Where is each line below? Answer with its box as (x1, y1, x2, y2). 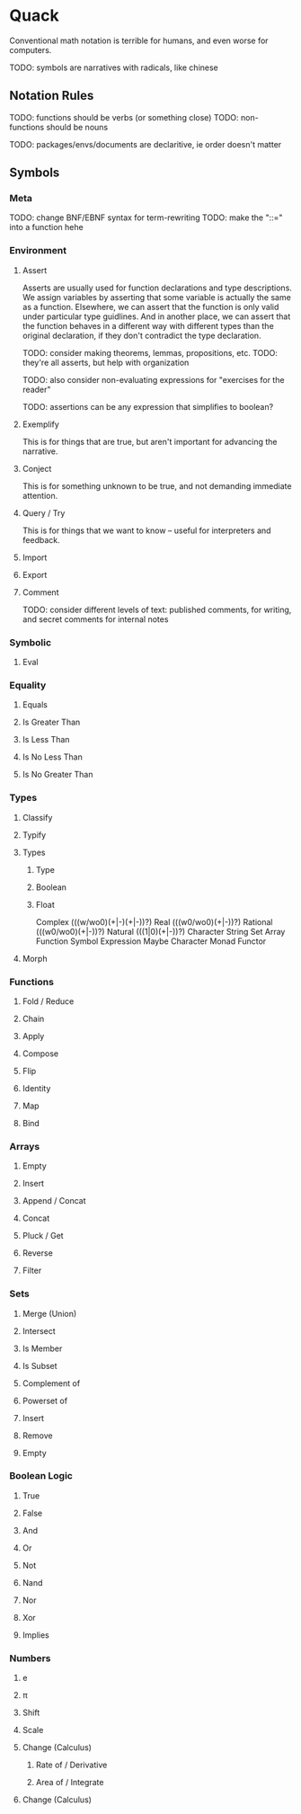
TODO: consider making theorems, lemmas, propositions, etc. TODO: (22, 347, 279, 358)
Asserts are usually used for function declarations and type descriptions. (22, 282, 292, 293)
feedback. (22, 534, 60, 545)
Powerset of (22, 1395, 68, 1406)
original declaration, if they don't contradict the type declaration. (22, 330, 262, 341)
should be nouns (46, 121, 109, 132)
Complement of (22, 1377, 81, 1389)
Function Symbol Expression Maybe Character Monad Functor (35, 936, 267, 947)
